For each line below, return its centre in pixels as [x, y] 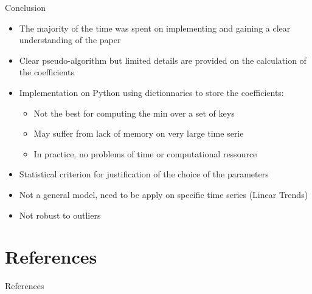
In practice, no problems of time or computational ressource [145, 153]
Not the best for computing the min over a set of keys [134, 113]
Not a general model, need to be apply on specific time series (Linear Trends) [164, 194]
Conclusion [25, 7]
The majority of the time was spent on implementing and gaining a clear [155, 28]
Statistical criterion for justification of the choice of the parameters [144, 174]
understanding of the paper [70, 40]
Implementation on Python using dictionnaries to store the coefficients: [151, 92]
